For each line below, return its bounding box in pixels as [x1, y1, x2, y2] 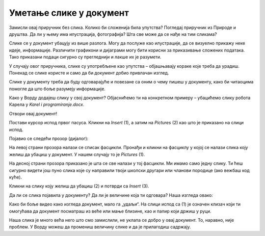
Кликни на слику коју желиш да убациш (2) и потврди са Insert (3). [9, 183, 149, 189]
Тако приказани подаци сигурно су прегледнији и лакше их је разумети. [9, 54, 161, 60]
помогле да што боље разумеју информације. [9, 86, 106, 92]
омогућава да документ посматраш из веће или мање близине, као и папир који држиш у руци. [9, 208, 212, 214]
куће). [9, 174, 22, 180]
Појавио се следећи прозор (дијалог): [9, 135, 88, 142]
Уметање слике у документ [9, 7, 130, 18]
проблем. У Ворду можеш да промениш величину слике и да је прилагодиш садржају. [9, 224, 191, 230]
